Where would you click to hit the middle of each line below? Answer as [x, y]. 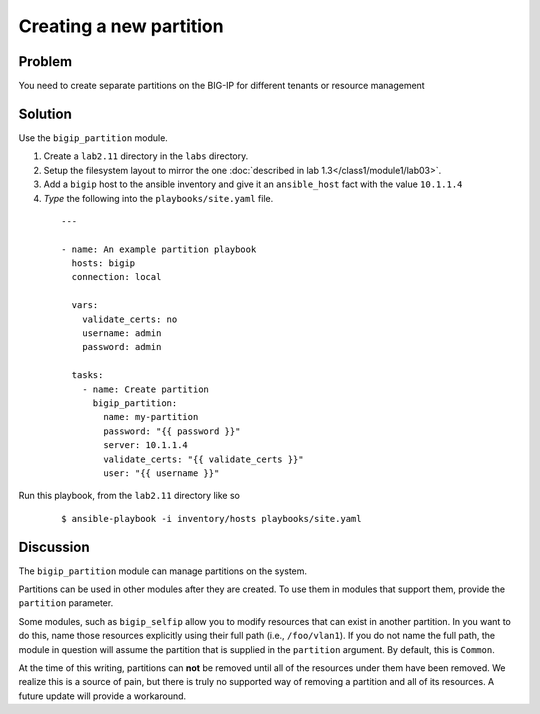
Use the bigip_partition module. [93, 137]
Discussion [54, 546]
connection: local [116, 277]
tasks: [87, 375]
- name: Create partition [145, 389]
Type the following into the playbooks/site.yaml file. [158, 198]
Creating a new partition [121, 26]
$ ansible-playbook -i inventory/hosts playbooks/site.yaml [211, 518]
